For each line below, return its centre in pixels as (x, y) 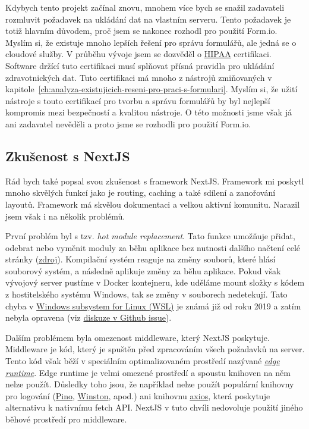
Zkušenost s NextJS (68, 156)
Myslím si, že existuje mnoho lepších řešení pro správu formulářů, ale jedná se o (151, 42)
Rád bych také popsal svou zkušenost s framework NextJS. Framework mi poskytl (155, 181)
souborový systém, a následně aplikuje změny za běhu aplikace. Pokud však (143, 270)
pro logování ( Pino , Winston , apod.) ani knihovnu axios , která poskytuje (138, 395)
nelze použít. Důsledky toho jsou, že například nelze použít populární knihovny (150, 384)
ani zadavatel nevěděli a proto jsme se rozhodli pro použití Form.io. (128, 123)
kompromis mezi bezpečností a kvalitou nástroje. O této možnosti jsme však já (149, 112)
